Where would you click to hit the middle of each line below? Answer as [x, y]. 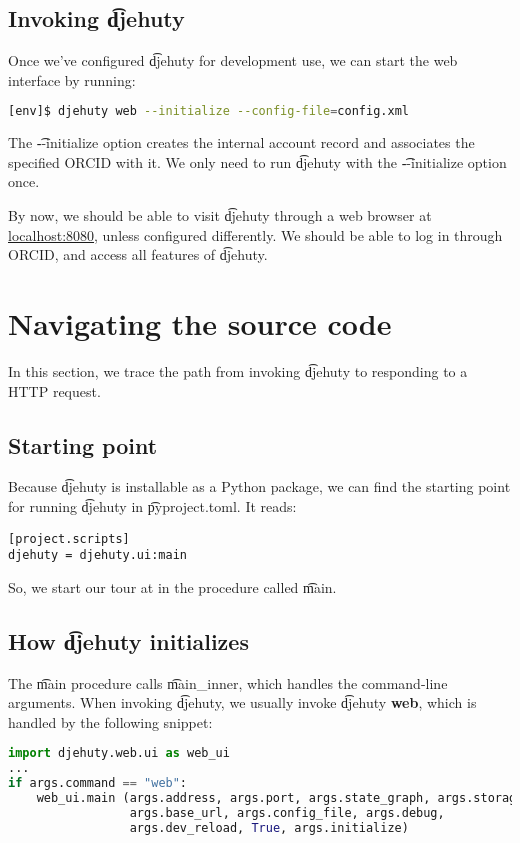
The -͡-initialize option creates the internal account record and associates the [241, 142]
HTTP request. [54, 390]
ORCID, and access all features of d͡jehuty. [138, 254]
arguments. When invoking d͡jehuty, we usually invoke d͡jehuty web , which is [242, 702]
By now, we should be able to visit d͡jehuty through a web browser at [220, 215]
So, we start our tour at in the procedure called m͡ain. [172, 586]
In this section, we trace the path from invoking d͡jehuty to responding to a [238, 370]
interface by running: [72, 79]
